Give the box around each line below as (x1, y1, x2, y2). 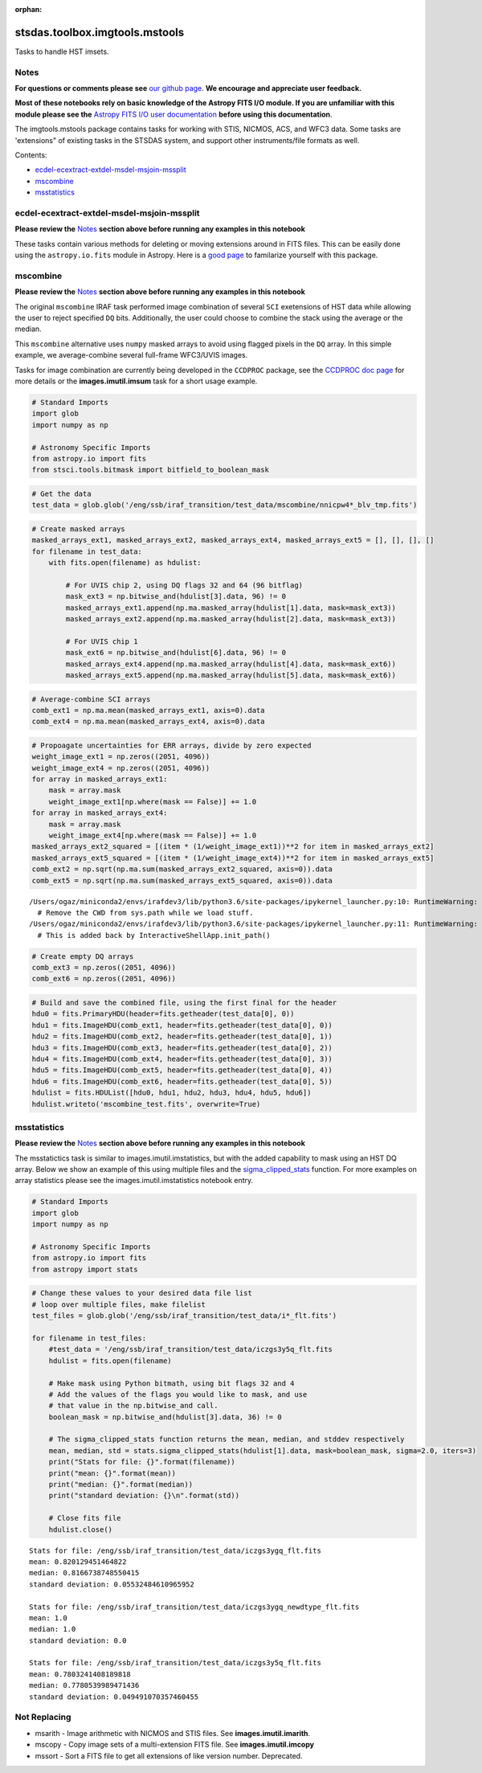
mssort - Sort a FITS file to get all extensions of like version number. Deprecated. (35, 1750, 303, 1760)
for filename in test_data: (31, 547, 142, 556)
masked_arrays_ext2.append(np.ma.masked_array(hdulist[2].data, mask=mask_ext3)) (65, 614, 397, 623)
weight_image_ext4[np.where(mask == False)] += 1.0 (48, 830, 257, 840)
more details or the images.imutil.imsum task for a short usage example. (14, 376, 258, 386)
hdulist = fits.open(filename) (48, 1356, 172, 1366)
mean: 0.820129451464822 (29, 1557, 127, 1566)
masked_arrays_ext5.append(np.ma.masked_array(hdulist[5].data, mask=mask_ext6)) (65, 670, 397, 679)
